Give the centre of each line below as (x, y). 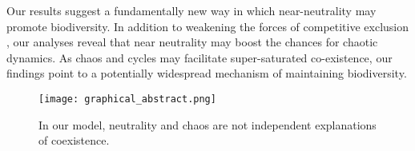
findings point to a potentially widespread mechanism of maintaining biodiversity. (207, 73)
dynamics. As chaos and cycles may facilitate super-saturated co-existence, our (199, 57)
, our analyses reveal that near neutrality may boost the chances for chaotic (192, 42)
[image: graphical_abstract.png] (127, 99)
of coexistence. (74, 140)
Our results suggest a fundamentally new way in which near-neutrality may (191, 10)
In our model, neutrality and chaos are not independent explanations (207, 124)
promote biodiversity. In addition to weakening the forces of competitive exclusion (208, 26)
